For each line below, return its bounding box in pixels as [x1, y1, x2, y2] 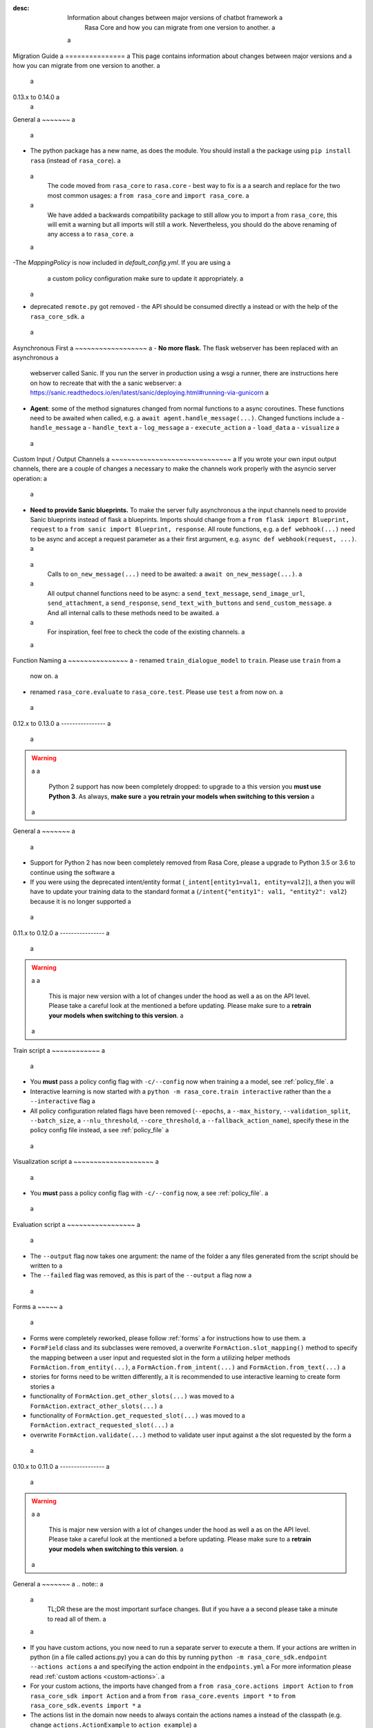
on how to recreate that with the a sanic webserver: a [30, 379, 182, 387]
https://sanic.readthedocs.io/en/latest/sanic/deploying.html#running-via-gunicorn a [30, 388, 269, 397]
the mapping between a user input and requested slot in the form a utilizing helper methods [30, 1353, 291, 1362]
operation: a [12, 474, 48, 482]
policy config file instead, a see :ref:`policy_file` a [30, 1126, 169, 1134]
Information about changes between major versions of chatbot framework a [67, 14, 283, 22]
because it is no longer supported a [30, 897, 131, 905]
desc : [12, 4, 30, 12]
